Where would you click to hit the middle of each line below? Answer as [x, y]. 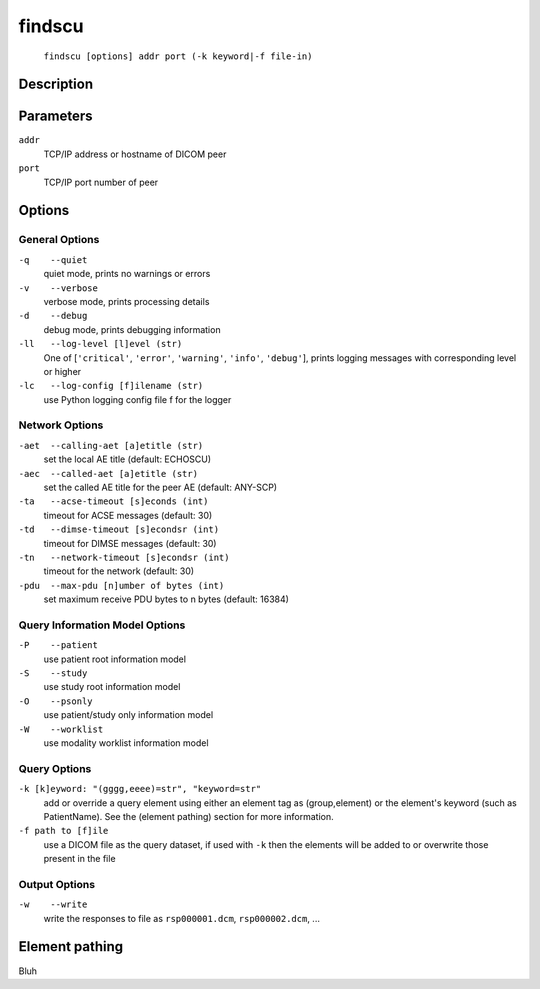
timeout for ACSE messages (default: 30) [128, 515]
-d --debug [53, 316]
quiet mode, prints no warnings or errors [127, 274]
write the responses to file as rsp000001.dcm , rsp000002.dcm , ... [181, 918]
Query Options [55, 768]
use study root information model [112, 687]
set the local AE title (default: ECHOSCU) [127, 459]
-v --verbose [58, 288]
